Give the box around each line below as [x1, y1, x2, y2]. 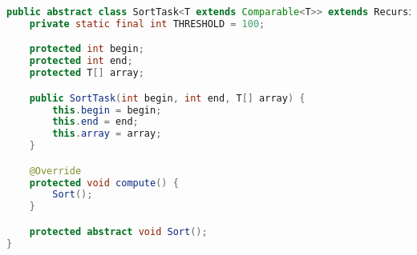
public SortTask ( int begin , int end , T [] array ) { [29, 92, 306, 104]
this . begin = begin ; [52, 104, 162, 116]
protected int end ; [29, 55, 133, 67]
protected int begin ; [29, 43, 144, 55]
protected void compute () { [29, 177, 179, 189]
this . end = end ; [52, 116, 139, 128]
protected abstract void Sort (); [29, 225, 208, 237]
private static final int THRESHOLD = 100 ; [29, 18, 265, 30]
